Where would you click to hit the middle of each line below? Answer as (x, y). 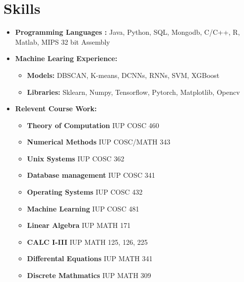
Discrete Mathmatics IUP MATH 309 (89, 275)
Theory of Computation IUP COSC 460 (93, 125)
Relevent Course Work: (56, 108)
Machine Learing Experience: (66, 58)
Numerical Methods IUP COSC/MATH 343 (99, 142)
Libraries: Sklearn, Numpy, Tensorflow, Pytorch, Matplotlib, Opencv (133, 92)
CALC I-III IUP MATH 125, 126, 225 (87, 242)
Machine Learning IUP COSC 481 (83, 208)
